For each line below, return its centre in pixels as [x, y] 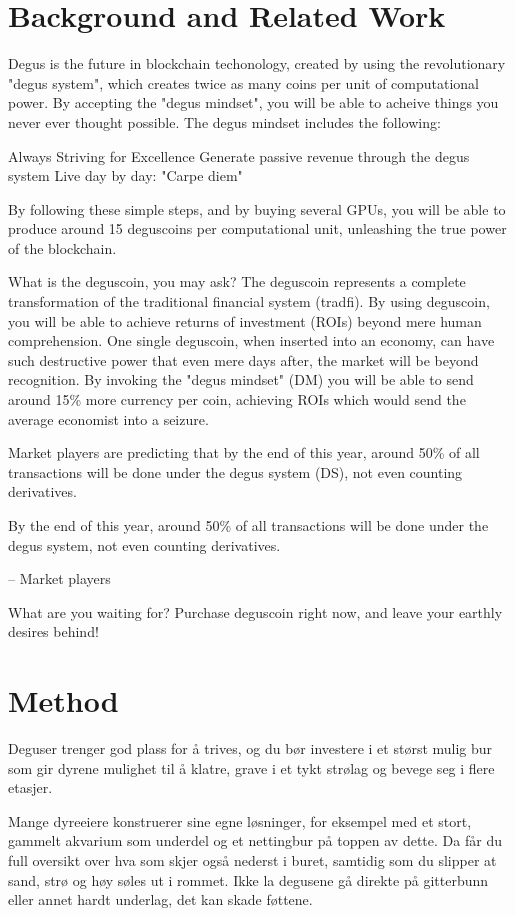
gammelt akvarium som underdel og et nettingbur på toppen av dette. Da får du [255, 840]
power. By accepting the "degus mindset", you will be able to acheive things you [253, 102]
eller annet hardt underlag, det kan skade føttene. [160, 899]
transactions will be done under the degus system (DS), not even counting [235, 471]
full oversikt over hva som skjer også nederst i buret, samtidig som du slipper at [252, 860]
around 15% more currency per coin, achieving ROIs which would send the [237, 399]
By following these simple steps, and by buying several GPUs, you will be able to [257, 208]
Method [63, 700]
